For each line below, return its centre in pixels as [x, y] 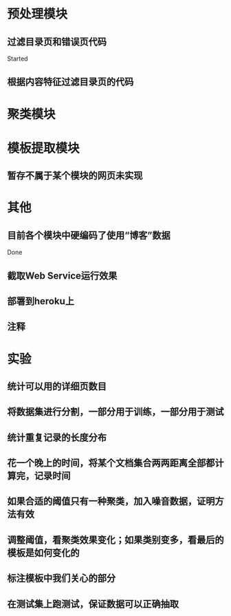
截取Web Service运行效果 [62, 276]
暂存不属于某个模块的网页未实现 [75, 176]
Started [18, 59]
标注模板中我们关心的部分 [61, 578]
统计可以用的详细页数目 [57, 386]
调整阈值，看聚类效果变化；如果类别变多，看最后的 [115, 540]
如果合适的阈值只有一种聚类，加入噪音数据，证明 [111, 501]
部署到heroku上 [41, 301]
